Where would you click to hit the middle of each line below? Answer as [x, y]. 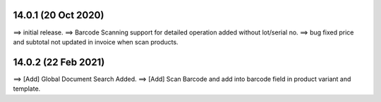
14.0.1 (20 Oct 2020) [59, 15]
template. [27, 89]
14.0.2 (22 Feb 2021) [59, 62]
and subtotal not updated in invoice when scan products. [96, 42]
